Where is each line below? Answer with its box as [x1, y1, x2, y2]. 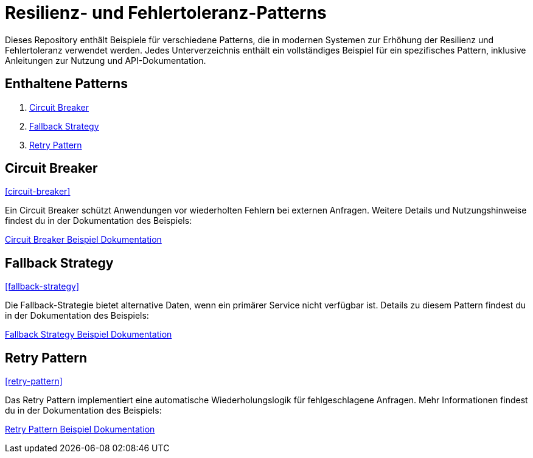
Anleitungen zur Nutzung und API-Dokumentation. [5, 55, 206, 66]
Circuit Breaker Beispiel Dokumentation [5, 234, 162, 245]
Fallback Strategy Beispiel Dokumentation [5, 329, 172, 340]
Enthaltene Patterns [5, 76, 128, 92]
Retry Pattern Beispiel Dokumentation [5, 424, 155, 435]
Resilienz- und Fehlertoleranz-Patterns [5, 2, 327, 23]
